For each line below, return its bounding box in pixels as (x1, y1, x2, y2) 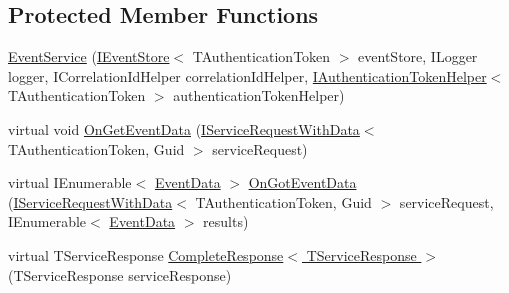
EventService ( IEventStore (8, 46, 170, 67)
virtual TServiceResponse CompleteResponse (8, 244, 284, 265)
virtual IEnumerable (8, 172, 132, 193)
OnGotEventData (248, 172, 357, 193)
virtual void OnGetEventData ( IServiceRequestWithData (8, 118, 360, 139)
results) (203, 211, 249, 232)
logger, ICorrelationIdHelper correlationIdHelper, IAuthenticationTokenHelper (8, 65, 487, 86)
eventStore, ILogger (358, 46, 478, 67)
